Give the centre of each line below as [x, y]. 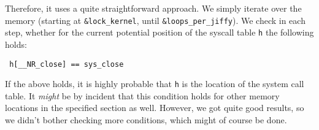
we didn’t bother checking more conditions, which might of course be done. [146, 120]
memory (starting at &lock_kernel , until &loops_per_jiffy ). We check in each [155, 20]
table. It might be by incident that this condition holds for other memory [142, 95]
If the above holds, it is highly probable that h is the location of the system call [155, 84]
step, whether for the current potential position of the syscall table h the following [159, 32]
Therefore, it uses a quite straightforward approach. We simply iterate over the [153, 8]
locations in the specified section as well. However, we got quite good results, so [155, 108]
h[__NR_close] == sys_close [67, 64]
